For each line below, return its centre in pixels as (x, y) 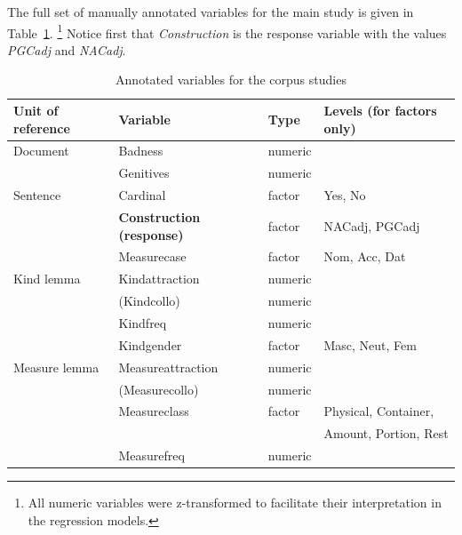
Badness (141, 151)
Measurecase (152, 256)
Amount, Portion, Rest (386, 433)
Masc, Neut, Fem (370, 344)
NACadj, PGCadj (372, 225)
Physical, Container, (379, 411)
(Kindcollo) (149, 301)
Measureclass (154, 411)
